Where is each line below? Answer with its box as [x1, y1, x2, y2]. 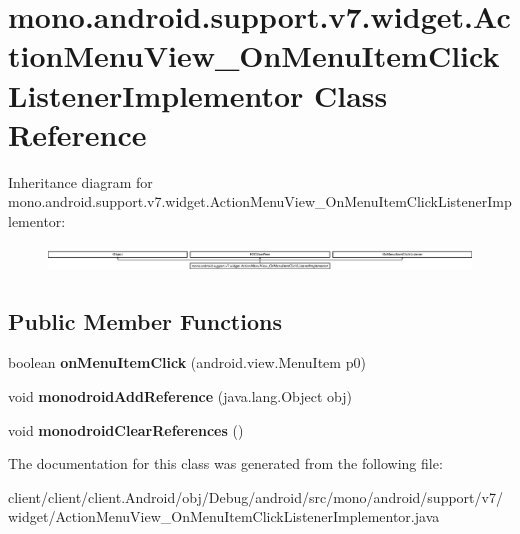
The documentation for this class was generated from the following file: [8, 453, 443, 474]
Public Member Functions [8, 305, 282, 336]
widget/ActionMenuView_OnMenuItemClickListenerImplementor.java [8, 506, 440, 527]
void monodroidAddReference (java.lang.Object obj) [8, 386, 353, 407]
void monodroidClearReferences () [8, 419, 244, 440]
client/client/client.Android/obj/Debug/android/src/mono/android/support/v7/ [8, 486, 503, 507]
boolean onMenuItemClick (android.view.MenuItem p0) [8, 352, 366, 373]
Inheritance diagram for [8, 171, 153, 192]
